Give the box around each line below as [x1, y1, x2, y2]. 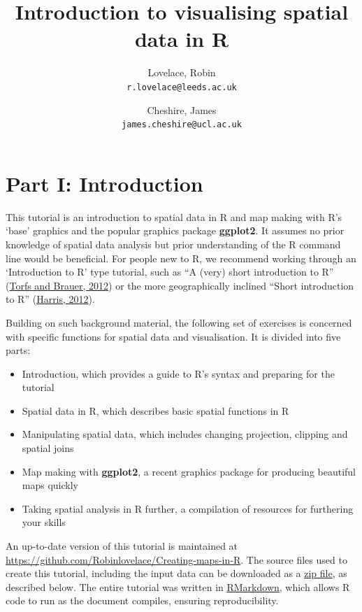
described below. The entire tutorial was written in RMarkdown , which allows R [6, 579, 350, 594]
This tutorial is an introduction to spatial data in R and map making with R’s [6, 209, 342, 224]
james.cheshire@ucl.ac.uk [122, 120, 242, 130]
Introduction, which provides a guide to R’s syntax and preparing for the [22, 366, 335, 380]
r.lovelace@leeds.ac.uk [126, 82, 237, 92]
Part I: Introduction [6, 169, 203, 197]
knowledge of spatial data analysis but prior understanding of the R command [6, 236, 341, 251]
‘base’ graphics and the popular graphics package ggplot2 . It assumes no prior [6, 223, 345, 238]
